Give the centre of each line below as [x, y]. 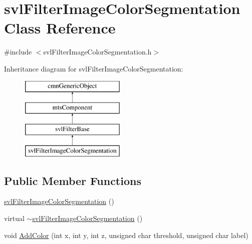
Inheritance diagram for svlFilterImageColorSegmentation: [94, 68]
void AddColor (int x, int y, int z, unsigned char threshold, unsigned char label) [126, 235]
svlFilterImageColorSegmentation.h [97, 52]
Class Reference [60, 28]
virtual [14, 218]
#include [18, 52]
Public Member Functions [73, 180]
